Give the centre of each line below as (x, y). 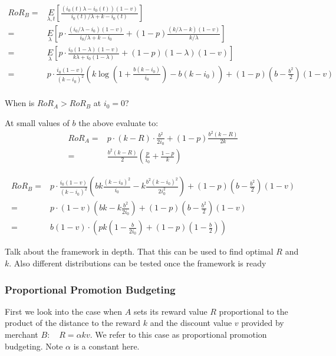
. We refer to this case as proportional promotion (178, 334)
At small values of (37, 123)
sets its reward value (170, 311)
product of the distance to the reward (73, 323)
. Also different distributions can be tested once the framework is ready (138, 263)
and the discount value (191, 323)
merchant (22, 334)
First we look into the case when (64, 311)
